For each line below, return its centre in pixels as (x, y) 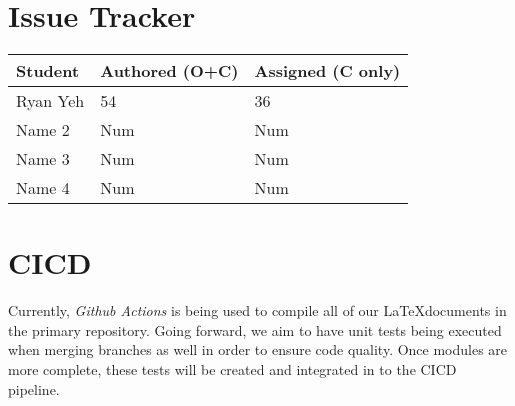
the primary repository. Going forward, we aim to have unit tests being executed (255, 329)
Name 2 (43, 130)
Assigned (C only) (327, 71)
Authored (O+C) (169, 71)
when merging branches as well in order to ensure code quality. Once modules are (258, 349)
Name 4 (43, 188)
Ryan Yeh (50, 101)
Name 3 (43, 159)
